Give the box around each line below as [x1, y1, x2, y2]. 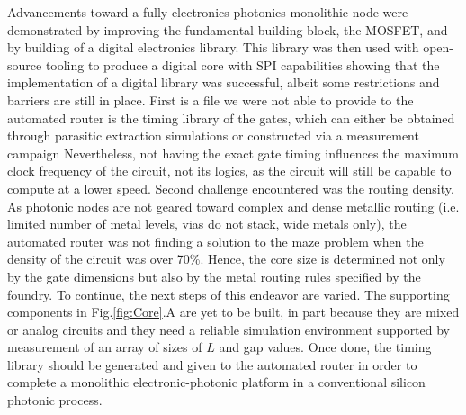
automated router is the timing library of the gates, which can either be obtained [7, 108, 455, 127]
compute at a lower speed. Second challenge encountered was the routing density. [7, 178, 454, 197]
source [7, 55, 42, 74]
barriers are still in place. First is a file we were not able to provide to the [7, 90, 414, 109]
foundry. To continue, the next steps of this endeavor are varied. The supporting [7, 284, 450, 303]
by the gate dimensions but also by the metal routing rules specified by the [7, 266, 421, 285]
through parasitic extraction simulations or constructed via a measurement [7, 126, 419, 145]
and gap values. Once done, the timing [219, 338, 432, 356]
